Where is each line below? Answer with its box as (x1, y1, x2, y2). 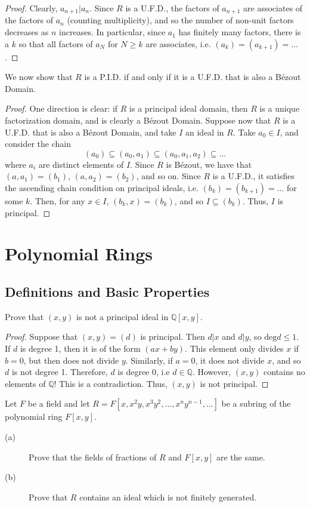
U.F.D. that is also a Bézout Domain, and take (5, 125, 176, 138)
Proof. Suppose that (5, 330, 78, 343)
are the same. (216, 450, 265, 463)
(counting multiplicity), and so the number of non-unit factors (67, 14, 294, 26)
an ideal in (185, 125, 224, 138)
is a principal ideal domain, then (129, 102, 248, 115)
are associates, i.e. (145, 37, 211, 50)
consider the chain (5, 137, 71, 150)
